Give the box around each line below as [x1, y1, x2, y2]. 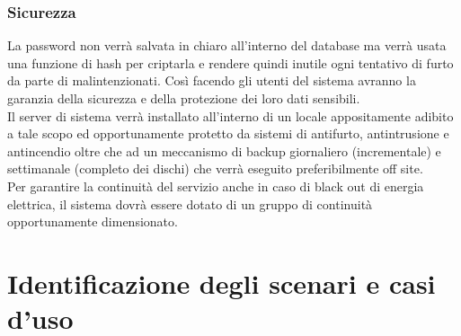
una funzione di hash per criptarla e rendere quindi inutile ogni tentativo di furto [7, 53, 454, 72]
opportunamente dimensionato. [7, 212, 178, 231]
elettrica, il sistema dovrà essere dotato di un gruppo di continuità [7, 194, 373, 213]
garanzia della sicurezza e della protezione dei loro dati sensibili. [7, 89, 360, 107]
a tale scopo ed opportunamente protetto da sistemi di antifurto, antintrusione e [7, 124, 449, 143]
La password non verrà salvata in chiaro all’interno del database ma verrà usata [7, 36, 447, 55]
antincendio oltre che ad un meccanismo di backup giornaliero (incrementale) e [7, 141, 441, 160]
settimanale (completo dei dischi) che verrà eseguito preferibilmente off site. [7, 159, 423, 178]
